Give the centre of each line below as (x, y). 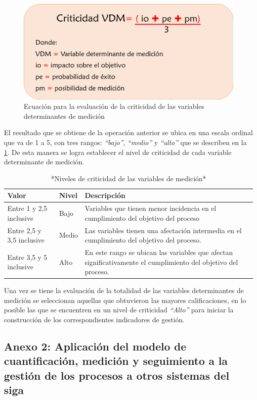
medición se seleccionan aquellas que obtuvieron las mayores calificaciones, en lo (125, 300)
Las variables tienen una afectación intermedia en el (163, 230)
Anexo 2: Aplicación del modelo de (95, 346)
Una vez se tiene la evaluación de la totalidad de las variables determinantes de (124, 290)
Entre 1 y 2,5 (27, 208)
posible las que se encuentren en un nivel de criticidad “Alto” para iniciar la (119, 310)
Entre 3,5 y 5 (27, 257)
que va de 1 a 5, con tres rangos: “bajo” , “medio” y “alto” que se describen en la (125, 142)
